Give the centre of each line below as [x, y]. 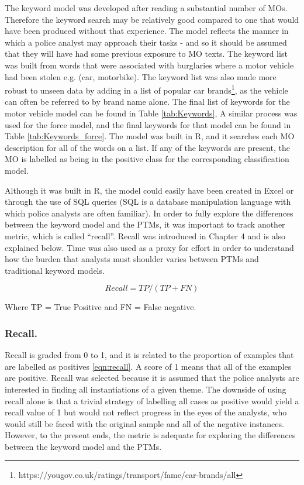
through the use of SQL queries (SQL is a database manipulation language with [148, 202]
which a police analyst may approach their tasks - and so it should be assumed [146, 42]
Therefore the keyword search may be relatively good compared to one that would [152, 19]
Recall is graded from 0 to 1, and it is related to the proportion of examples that [149, 355]
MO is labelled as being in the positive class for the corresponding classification [147, 159]
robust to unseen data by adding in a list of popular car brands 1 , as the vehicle [146, 89]
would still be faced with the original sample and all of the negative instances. [144, 423]
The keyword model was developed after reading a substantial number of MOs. [146, 8]
